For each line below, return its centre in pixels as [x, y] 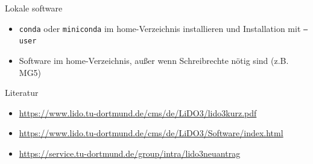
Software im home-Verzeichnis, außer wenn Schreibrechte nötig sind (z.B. [154, 60]
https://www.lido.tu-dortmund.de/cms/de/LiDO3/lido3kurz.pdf [138, 112]
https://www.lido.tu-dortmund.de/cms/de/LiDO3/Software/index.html [151, 133]
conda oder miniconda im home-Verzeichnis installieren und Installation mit [160, 28]
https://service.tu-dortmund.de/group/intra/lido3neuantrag [130, 153]
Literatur [22, 93]
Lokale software [34, 8]
